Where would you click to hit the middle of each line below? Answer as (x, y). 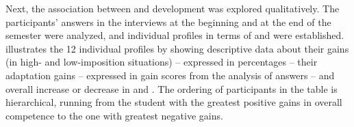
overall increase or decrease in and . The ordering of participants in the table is (172, 88)
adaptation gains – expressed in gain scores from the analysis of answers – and (170, 75)
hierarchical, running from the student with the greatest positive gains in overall (174, 102)
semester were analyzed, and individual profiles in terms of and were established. (175, 35)
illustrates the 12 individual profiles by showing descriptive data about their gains (177, 48)
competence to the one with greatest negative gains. (114, 115)
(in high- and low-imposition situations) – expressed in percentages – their (162, 62)
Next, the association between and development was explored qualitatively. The (173, 8)
